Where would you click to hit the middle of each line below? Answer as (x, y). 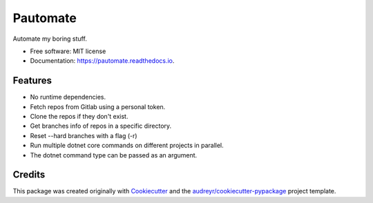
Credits (29, 175)
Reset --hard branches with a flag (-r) (84, 135)
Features (32, 80)
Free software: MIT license (68, 51)
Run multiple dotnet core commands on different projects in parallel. (127, 146)
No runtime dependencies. (68, 97)
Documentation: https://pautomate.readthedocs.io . (102, 61)
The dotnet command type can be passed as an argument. (114, 155)
